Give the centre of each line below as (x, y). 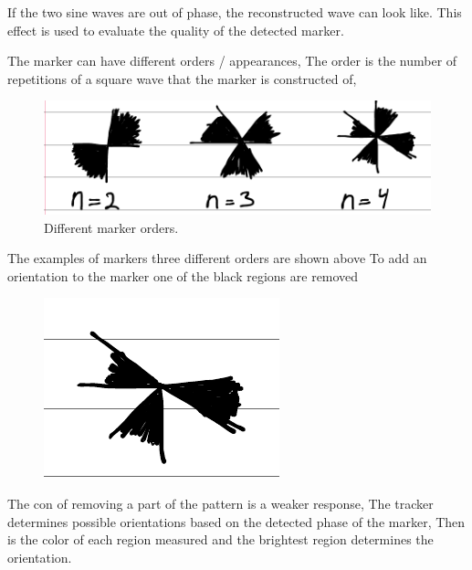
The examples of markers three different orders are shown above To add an (217, 258)
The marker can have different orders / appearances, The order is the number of (232, 61)
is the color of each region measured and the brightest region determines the (220, 539)
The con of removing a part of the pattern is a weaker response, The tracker (220, 503)
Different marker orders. (111, 227)
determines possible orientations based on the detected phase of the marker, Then (236, 521)
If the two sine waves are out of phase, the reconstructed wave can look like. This (235, 12)
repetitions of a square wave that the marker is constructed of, (182, 78)
